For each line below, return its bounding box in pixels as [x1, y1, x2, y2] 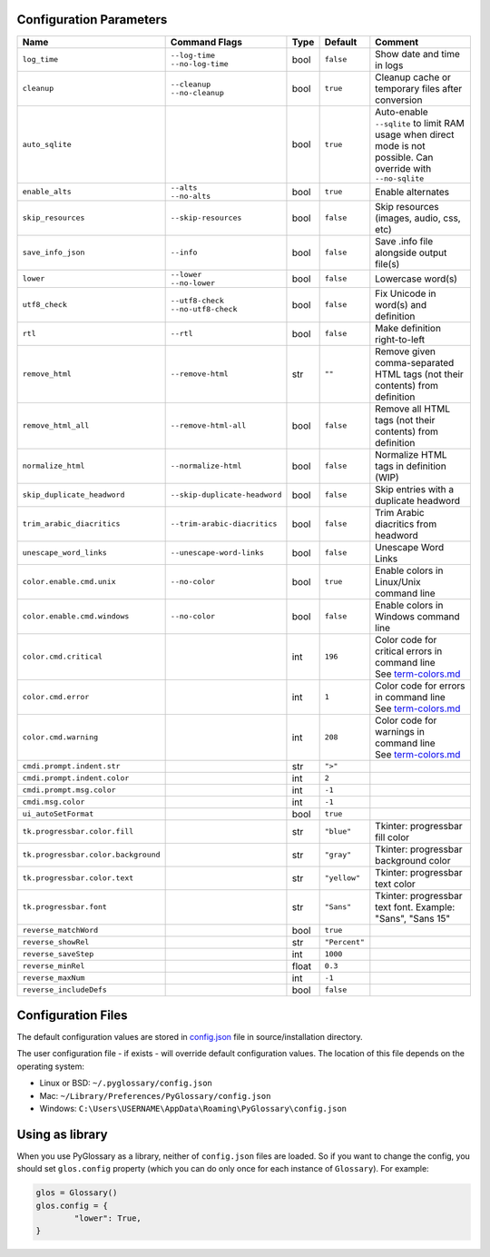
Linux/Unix [375, 575, 421, 588]
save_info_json [22, 248, 85, 258]
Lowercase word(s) [375, 272, 458, 285]
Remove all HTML [375, 402, 451, 415]
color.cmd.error [22, 692, 90, 702]
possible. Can [375, 151, 434, 163]
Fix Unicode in [375, 287, 436, 300]
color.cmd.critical [22, 652, 103, 662]
